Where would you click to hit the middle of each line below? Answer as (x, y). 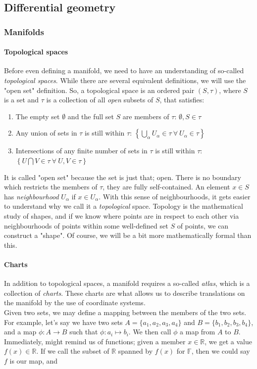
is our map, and (34, 360)
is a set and (22, 100)
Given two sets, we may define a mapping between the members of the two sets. (125, 312)
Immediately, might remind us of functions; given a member (95, 341)
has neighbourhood (31, 196)
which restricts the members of (51, 187)
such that (84, 332)
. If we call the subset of (73, 351)
